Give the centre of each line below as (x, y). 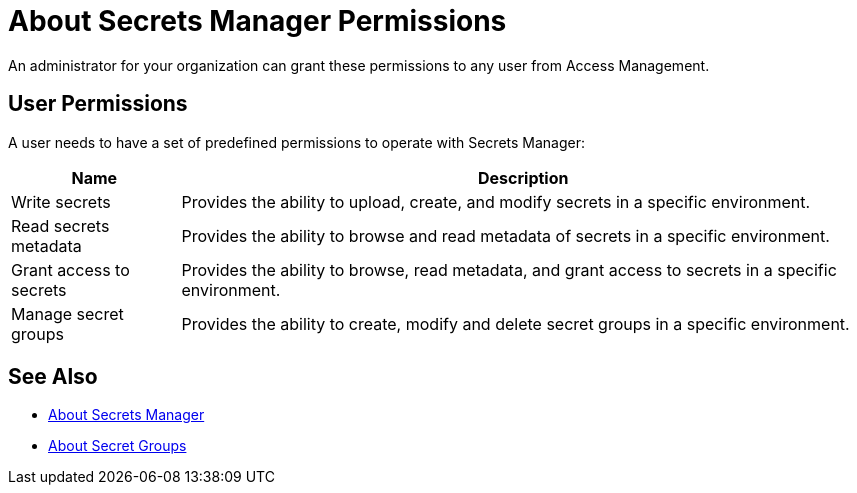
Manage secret (67, 313)
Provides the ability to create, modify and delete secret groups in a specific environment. (515, 323)
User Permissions (98, 104)
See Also (53, 377)
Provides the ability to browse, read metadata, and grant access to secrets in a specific (509, 269)
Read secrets (60, 225)
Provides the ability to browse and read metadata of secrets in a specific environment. (505, 235)
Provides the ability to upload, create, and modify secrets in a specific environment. (496, 201)
